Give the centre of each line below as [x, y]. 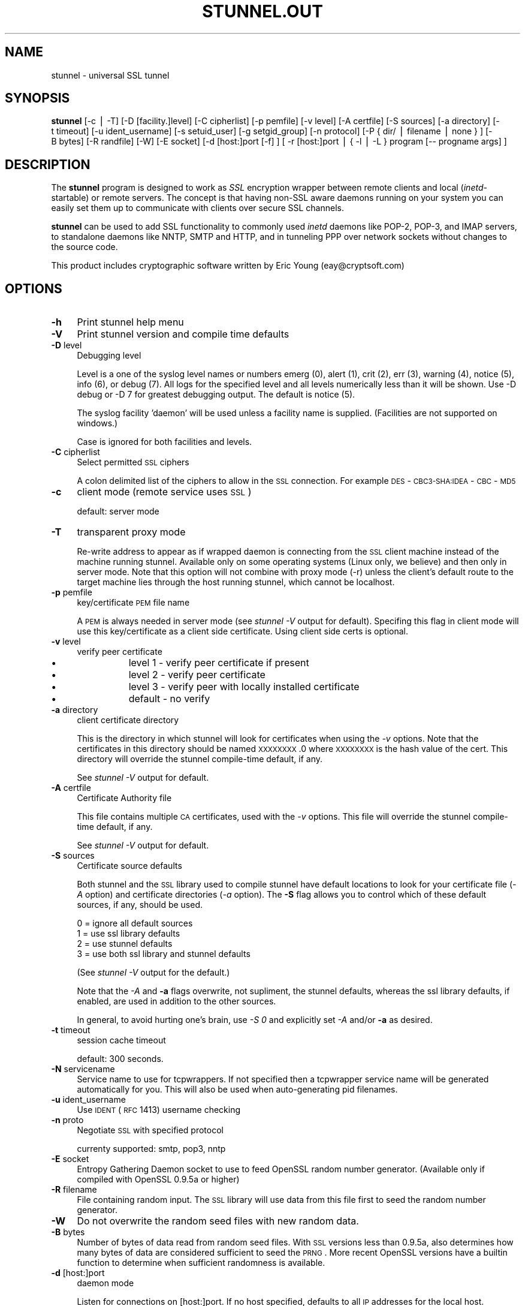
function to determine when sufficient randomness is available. [201, 1263]
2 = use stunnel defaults [125, 944]
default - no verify [169, 699]
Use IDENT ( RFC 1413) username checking [159, 1110]
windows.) [97, 423]
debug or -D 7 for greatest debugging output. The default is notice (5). [216, 395]
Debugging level [109, 356]
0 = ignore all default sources [135, 923]
